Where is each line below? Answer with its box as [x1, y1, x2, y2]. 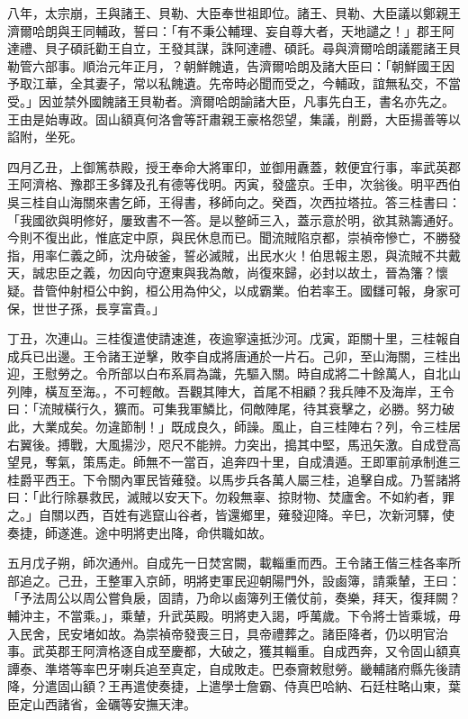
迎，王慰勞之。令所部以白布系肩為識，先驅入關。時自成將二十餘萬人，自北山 [7, 364, 461, 383]
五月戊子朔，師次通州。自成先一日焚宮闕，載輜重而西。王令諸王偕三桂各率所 [7, 553, 461, 572]
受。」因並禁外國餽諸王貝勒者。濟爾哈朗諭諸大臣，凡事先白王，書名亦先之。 [7, 91, 454, 110]
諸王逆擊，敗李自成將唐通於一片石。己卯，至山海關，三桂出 [107, 346, 461, 365]
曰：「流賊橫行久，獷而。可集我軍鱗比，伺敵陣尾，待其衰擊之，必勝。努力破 [7, 399, 454, 418]
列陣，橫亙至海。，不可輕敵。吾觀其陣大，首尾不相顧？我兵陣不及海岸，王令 [7, 381, 454, 400]
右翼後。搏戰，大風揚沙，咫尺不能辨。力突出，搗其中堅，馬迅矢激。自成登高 [7, 434, 461, 453]
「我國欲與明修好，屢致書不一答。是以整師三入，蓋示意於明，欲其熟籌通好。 [7, 210, 461, 229]
